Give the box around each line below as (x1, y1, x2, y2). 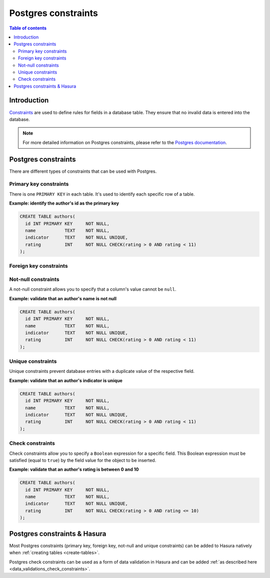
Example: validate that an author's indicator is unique (9, 377, 122, 383)
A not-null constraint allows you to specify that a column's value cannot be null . (9, 286, 176, 292)
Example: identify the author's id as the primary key (9, 200, 119, 206)
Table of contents (9, 25, 47, 31)
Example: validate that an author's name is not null (9, 295, 117, 301)
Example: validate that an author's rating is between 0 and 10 (9, 466, 139, 472)
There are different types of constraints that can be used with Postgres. (9, 168, 157, 174)
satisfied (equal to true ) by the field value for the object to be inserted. (9, 457, 156, 463)
